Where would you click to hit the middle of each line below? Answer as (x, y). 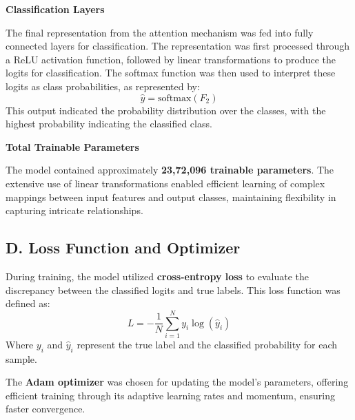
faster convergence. (45, 409)
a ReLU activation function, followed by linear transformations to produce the (171, 59)
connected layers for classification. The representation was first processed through (178, 46)
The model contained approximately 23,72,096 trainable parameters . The (170, 170)
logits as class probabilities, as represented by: (103, 86)
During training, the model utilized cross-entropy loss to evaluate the (158, 276)
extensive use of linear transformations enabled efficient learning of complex (165, 183)
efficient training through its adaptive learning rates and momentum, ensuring (171, 395)
